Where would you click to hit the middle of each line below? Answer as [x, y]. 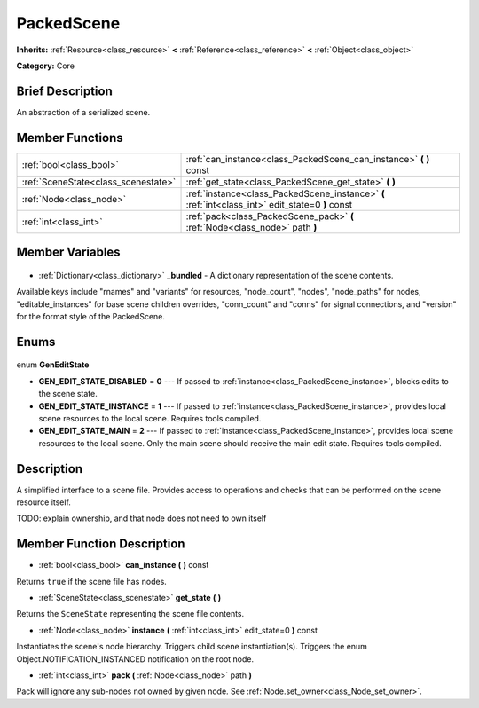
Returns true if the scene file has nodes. [92, 581]
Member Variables [68, 252]
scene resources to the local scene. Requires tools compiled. [150, 418]
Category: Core [46, 66]
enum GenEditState [53, 365]
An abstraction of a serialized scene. [83, 112]
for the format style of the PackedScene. [91, 316]
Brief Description [64, 91]
